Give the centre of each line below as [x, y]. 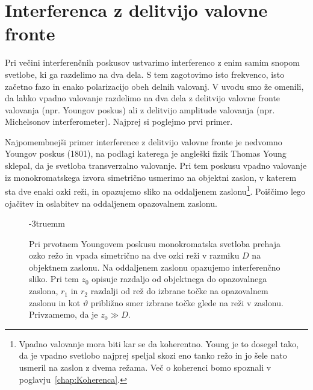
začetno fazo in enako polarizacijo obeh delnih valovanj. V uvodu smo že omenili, [154, 86]
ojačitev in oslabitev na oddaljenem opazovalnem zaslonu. [111, 203]
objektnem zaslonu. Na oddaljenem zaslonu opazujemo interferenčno [155, 267]
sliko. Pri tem [54, 279]
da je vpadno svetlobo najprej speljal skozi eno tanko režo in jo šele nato [153, 355]
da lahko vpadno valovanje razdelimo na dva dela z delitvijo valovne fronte [143, 98]
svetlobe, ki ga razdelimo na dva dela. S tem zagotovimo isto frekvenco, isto [145, 74]
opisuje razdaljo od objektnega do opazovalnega [179, 279]
